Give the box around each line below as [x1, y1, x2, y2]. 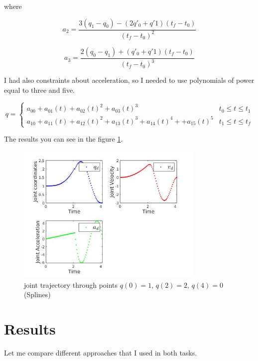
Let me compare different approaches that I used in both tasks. [4, 347, 197, 358]
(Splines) [24, 289, 51, 300]
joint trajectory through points [24, 279, 118, 290]
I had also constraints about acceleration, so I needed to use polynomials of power [4, 75, 255, 85]
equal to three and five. [4, 84, 75, 95]
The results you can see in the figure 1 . [4, 134, 123, 144]
